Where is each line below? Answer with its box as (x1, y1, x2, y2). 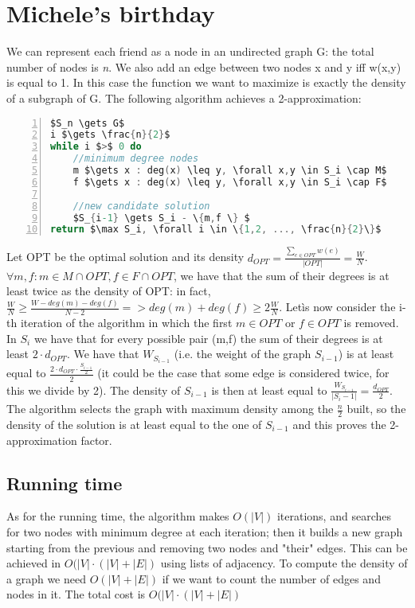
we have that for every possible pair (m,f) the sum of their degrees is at (33, 329, 383, 346)
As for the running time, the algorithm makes (6, 508, 229, 524)
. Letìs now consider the (279, 298, 396, 315)
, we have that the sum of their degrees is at (174, 267, 390, 283)
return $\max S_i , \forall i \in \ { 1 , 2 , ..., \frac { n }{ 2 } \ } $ (50, 224, 382, 236)
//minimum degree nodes (72, 153, 199, 165)
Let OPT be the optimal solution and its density (6, 248, 245, 265)
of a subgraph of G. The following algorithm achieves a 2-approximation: (6, 89, 362, 106)
